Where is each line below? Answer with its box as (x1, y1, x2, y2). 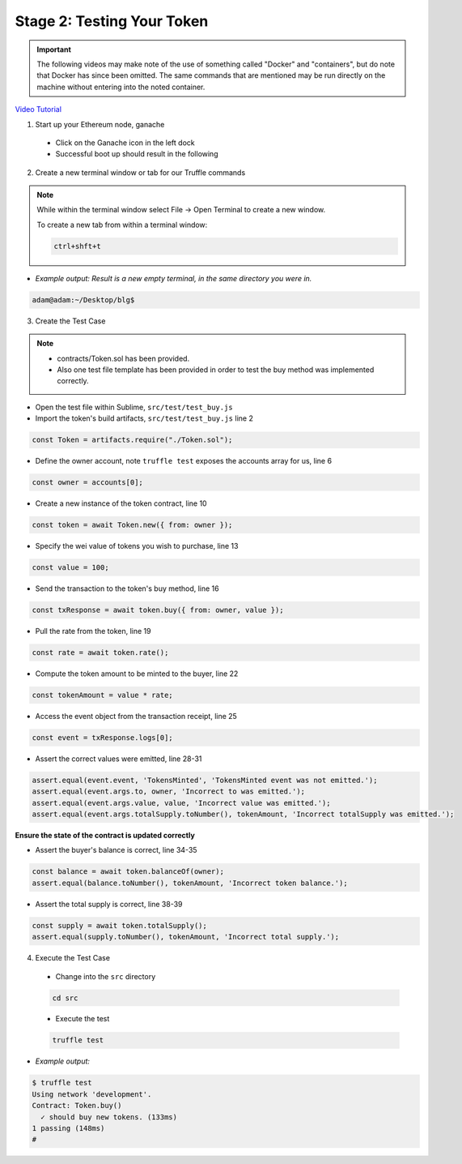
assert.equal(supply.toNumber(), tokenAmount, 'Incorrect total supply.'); (32, 932, 340, 942)
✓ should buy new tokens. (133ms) (40, 1112, 178, 1122)
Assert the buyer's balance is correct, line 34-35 (35, 845, 197, 855)
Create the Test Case (35, 316, 106, 326)
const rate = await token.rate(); (32, 648, 169, 657)
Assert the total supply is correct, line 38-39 (35, 899, 183, 909)
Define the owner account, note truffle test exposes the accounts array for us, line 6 (35, 456, 332, 466)
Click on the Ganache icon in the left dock (55, 138, 195, 148)
